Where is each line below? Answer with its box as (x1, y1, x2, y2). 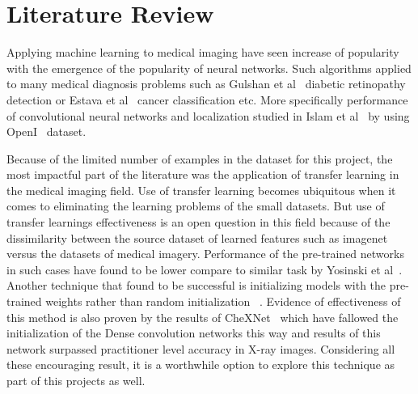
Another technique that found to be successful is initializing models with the (6, 277, 386, 294)
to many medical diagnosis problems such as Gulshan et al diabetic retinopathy (6, 75, 406, 92)
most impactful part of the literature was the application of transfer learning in (6, 166, 399, 183)
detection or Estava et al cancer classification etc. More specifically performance (6, 91, 408, 108)
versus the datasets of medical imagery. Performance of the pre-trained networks (6, 245, 404, 262)
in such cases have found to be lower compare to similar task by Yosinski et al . (6, 261, 403, 277)
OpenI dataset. (6, 123, 87, 140)
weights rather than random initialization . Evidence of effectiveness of (45, 293, 401, 310)
